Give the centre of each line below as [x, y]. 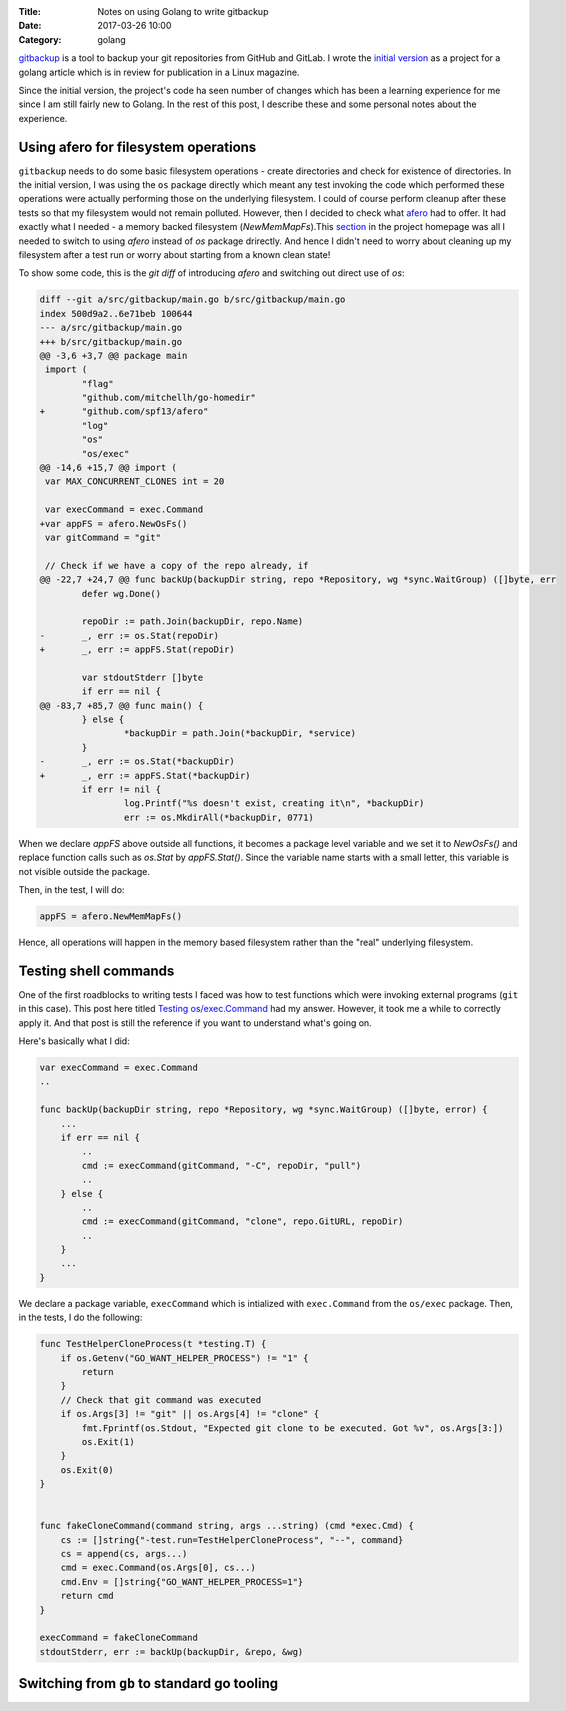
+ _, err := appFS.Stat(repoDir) [137, 649]
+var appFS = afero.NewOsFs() [113, 523]
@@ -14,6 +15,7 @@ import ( [108, 468]
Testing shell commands [96, 970]
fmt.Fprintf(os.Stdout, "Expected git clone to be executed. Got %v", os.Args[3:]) [292, 1428]
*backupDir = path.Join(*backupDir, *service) [240, 733]
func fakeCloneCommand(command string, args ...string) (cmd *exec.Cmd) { [227, 1526]
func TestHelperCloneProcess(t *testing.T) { [153, 1344]
